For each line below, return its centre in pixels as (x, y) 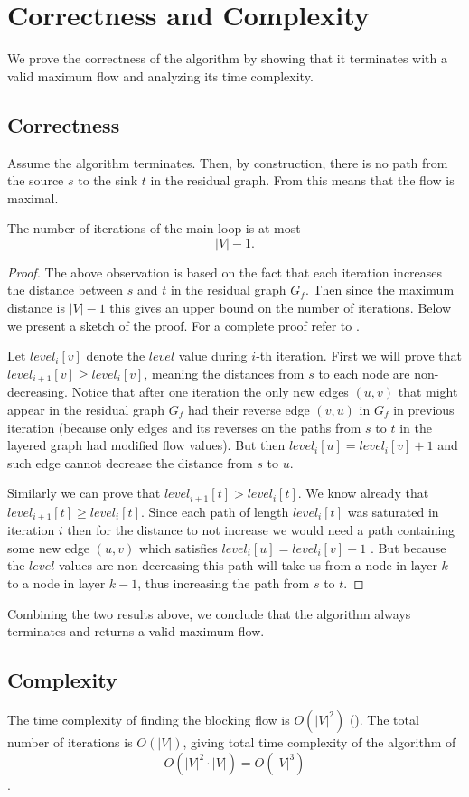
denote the (116, 356)
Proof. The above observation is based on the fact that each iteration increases (225, 272)
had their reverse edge (249, 409)
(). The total (384, 719)
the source (36, 180)
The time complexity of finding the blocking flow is (149, 719)
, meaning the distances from (224, 373)
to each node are (364, 373)
